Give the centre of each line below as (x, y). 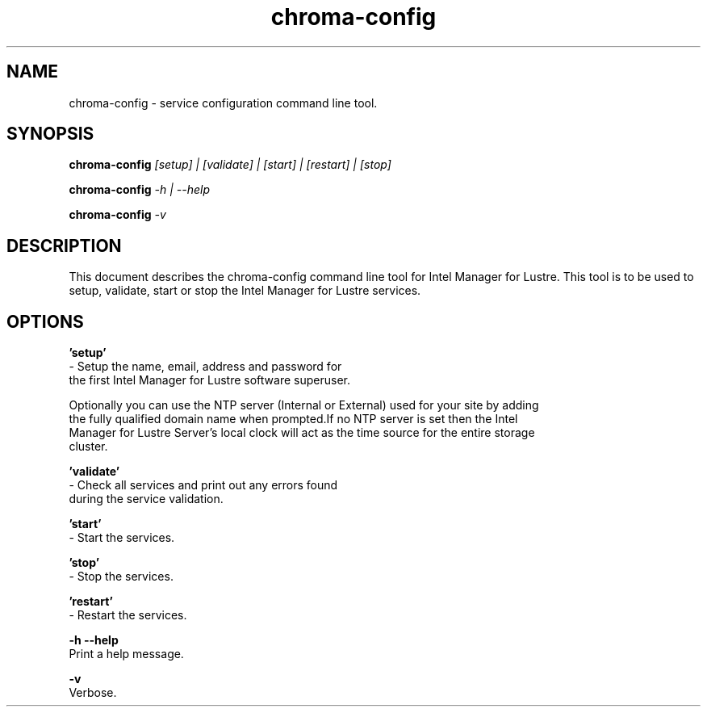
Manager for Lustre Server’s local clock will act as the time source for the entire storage (302, 433)
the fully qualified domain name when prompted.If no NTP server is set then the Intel (293, 419)
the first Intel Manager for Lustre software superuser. (209, 380)
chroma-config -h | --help (140, 190)
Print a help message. (126, 654)
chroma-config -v (117, 215)
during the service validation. (146, 499)
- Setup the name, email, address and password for (205, 367)
